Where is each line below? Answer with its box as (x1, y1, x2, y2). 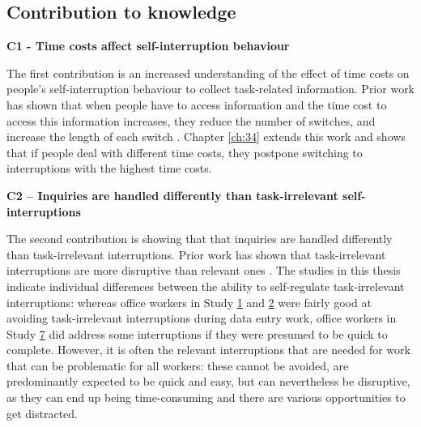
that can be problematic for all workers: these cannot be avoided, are (6, 357, 349, 374)
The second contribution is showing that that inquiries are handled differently (6, 230, 393, 247)
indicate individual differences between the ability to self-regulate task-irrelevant (6, 277, 405, 294)
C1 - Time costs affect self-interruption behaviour (6, 37, 290, 54)
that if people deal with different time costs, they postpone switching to (6, 143, 363, 160)
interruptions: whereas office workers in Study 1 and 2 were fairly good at (6, 293, 372, 310)
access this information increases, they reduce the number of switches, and (6, 112, 376, 129)
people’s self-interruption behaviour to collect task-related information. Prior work (6, 80, 415, 97)
